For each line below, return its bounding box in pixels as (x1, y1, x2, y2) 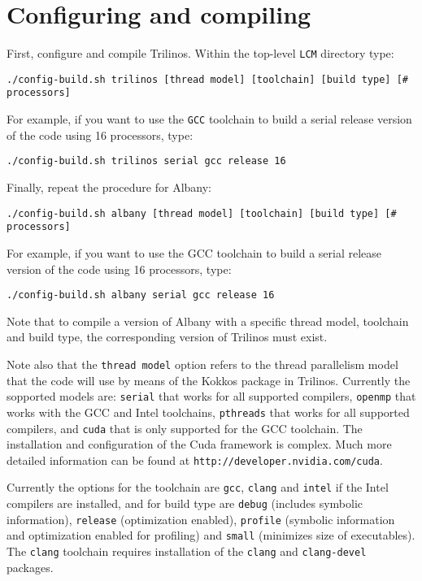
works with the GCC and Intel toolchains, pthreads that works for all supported (7, 403, 410, 420)
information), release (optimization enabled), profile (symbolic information (7, 510, 395, 527)
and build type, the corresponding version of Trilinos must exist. (7, 328, 328, 345)
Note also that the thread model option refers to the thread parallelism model (7, 355, 398, 372)
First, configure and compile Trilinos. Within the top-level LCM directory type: (7, 45, 394, 62)
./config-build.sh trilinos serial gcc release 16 (7, 155, 286, 167)
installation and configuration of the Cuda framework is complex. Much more (7, 436, 392, 453)
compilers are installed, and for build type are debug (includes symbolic (7, 495, 363, 512)
